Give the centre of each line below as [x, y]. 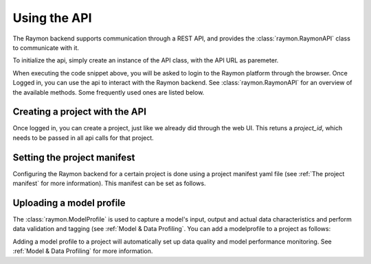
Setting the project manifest [74, 157]
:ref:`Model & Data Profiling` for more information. [83, 251]
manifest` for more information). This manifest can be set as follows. [109, 183]
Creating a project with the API [80, 112]
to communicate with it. [46, 47]
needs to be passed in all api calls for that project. [83, 138]
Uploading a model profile [69, 203]
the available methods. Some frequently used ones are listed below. [109, 92]
